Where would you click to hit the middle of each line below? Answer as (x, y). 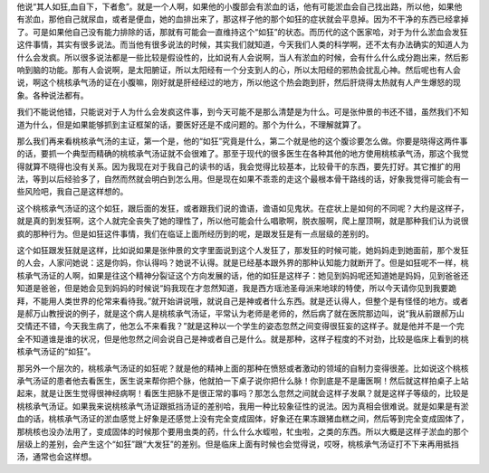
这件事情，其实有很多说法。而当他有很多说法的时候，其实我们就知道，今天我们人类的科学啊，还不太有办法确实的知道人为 (243, 44)
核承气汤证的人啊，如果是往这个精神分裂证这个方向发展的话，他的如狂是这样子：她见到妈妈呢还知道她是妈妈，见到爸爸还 (243, 275)
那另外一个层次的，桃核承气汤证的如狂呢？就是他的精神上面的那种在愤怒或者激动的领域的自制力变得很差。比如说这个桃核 (243, 368)
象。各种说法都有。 (53, 95)
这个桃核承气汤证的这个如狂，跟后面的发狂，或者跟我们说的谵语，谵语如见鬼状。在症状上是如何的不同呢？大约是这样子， (243, 208)
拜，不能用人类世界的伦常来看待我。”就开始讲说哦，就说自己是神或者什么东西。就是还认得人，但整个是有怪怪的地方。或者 (243, 301)
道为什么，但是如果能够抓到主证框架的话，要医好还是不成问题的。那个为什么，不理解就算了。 (191, 124)
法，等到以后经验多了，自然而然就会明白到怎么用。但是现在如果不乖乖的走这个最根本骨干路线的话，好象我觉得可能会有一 (243, 179)
